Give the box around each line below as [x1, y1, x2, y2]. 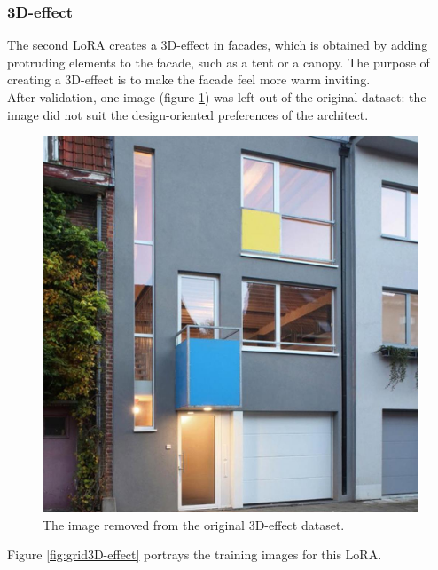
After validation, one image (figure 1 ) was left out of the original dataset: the [7, 88, 426, 106]
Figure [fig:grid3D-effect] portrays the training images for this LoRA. [7, 545, 382, 564]
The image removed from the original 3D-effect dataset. [43, 515, 345, 534]
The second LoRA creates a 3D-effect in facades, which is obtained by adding [7, 36, 428, 54]
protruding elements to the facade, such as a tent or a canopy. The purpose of [7, 52, 430, 71]
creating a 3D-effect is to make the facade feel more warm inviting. [7, 70, 371, 89]
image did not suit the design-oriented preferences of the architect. [7, 105, 369, 123]
